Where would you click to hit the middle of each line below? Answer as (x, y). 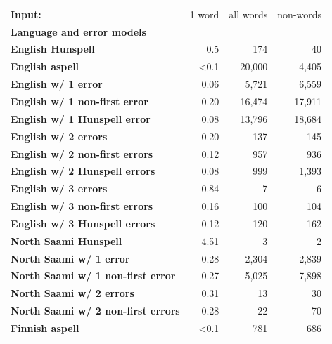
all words (248, 14)
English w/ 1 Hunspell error (81, 118)
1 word (204, 14)
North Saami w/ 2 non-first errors (95, 311)
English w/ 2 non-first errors (82, 153)
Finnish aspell (45, 328)
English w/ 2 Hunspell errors (83, 171)
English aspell (45, 66)
